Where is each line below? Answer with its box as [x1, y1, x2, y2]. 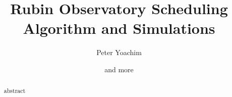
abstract [4, 86, 26, 95]
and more [104, 64, 134, 74]
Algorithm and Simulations [23, 18, 215, 38]
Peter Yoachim [96, 47, 142, 58]
